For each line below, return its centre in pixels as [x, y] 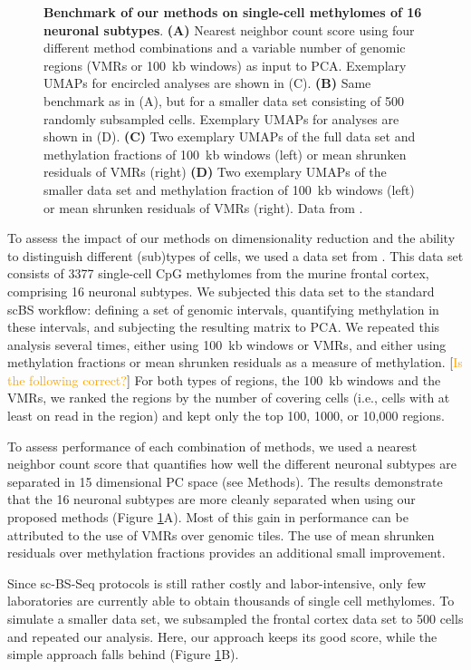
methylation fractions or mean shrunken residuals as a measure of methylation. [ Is [235, 362]
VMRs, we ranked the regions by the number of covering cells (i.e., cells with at [229, 398]
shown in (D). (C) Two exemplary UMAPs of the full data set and [230, 136]
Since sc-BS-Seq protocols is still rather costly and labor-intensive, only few [217, 583]
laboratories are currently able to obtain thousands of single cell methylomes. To [231, 601]
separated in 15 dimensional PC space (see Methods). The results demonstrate [225, 481]
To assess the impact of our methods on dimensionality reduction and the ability [231, 238]
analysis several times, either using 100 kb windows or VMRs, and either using [227, 344]
